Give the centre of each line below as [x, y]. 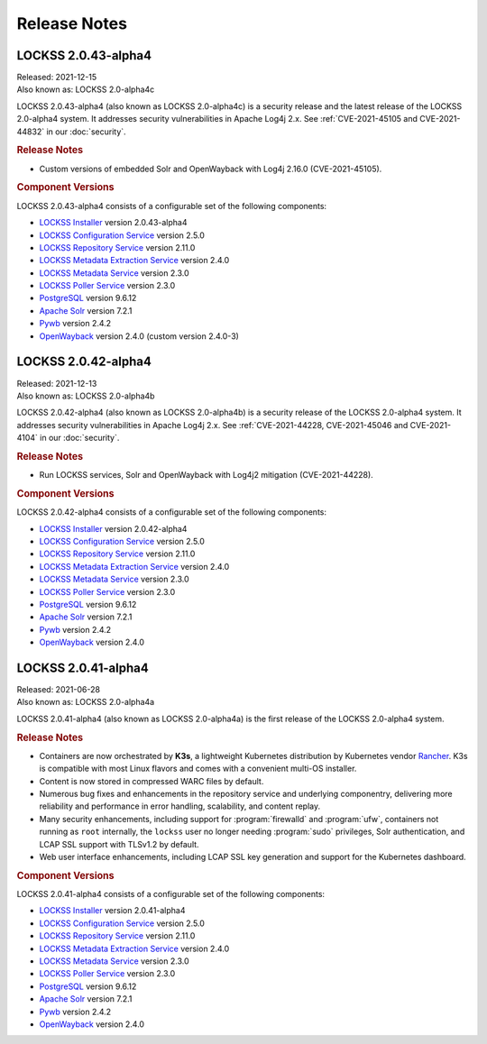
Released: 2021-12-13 [57, 383]
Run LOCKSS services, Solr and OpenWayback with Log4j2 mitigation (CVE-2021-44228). [206, 475]
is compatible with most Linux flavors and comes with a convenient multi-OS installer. [198, 769]
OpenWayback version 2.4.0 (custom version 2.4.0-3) [139, 336]
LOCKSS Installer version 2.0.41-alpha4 [112, 911]
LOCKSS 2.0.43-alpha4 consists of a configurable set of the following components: [172, 206]
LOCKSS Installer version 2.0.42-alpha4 [113, 528]
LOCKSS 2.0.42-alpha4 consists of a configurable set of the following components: [171, 512]
